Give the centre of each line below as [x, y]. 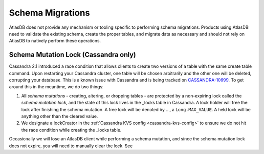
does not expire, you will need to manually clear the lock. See [71, 146]
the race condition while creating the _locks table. [71, 130]
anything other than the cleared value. [60, 116]
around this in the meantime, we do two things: [56, 87]
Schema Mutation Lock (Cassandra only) [73, 55]
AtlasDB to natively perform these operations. [55, 41]
